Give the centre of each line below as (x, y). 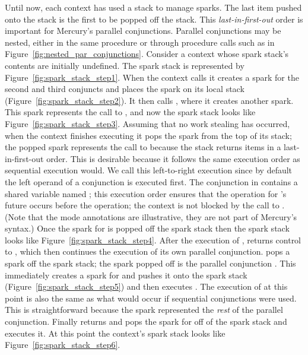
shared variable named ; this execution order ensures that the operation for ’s (146, 193)
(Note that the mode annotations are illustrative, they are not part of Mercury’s (151, 216)
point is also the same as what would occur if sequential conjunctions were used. (151, 298)
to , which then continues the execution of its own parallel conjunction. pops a (147, 251)
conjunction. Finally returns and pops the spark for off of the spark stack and (146, 321)
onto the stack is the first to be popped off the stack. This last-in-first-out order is (154, 19)
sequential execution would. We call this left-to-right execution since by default (149, 170)
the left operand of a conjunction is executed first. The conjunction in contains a (151, 181)
